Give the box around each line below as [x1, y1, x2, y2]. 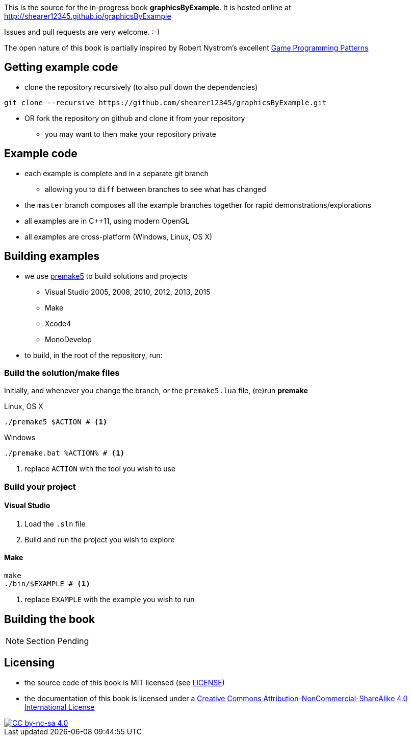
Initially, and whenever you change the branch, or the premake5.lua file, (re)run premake [4, 386, 308, 395]
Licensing [4, 656, 55, 670]
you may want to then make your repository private [45, 129, 216, 138]
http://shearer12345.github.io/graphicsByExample [4, 12, 171, 20]
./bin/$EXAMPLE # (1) [4, 580, 90, 588]
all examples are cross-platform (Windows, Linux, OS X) [24, 232, 213, 241]
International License [24, 702, 95, 711]
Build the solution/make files [4, 367, 120, 378]
